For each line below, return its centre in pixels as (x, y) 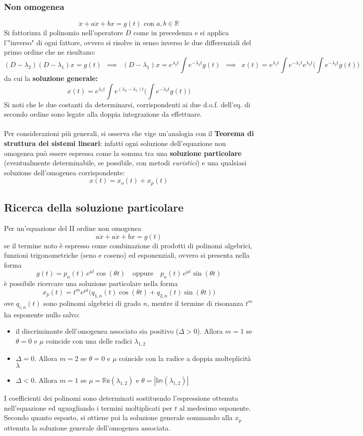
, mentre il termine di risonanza (195, 303)
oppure (143, 274)
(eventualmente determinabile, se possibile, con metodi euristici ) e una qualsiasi (125, 163)
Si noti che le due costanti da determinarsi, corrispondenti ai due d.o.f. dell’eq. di (127, 104)
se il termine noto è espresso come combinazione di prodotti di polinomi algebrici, (128, 245)
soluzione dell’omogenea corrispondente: (64, 172)
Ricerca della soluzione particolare (94, 207)
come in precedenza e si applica (181, 33)
